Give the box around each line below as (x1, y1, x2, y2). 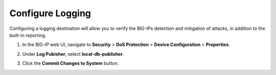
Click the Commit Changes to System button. (22, 60, 119, 66)
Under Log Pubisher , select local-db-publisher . (22, 51, 124, 57)
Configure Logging (9, 8, 91, 19)
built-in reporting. (9, 32, 47, 38)
